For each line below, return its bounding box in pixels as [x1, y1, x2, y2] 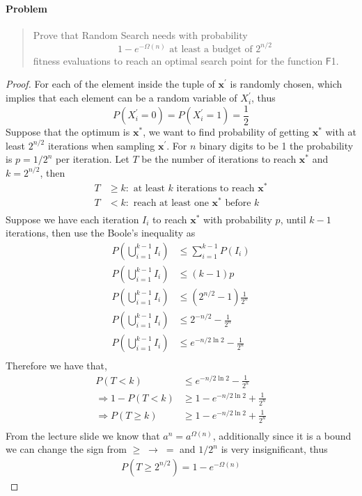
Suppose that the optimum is [6, 125, 130, 139]
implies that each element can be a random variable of [6, 90, 237, 105]
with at [325, 125, 356, 139]
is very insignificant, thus [221, 442, 328, 456]
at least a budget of [169, 44, 253, 54]
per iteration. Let [56, 152, 129, 166]
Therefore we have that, [6, 358, 107, 373]
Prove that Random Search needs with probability [33, 27, 248, 42]
